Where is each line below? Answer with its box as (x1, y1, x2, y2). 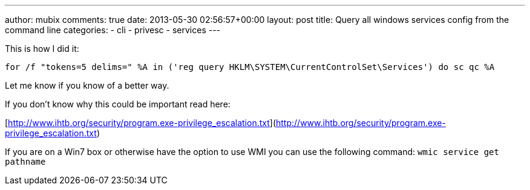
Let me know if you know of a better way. (5, 80, 169, 90)
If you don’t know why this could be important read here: (5, 99, 231, 109)
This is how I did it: (5, 43, 79, 54)
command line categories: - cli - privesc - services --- (5, 25, 221, 35)
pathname (5, 157, 46, 166)
